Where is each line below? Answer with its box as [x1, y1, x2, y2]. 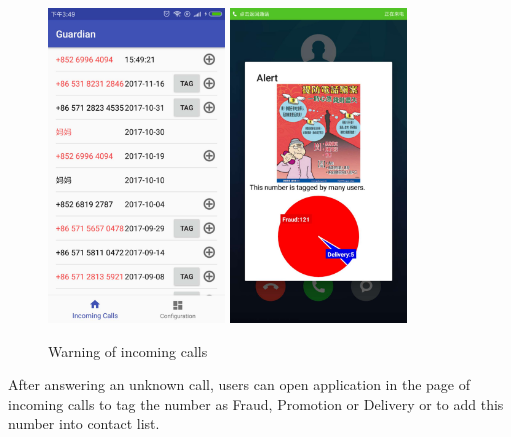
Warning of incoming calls [48, 340, 208, 361]
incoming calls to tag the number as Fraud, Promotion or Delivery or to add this [8, 393, 504, 414]
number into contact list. [8, 413, 160, 434]
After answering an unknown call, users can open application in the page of [8, 374, 470, 395]
